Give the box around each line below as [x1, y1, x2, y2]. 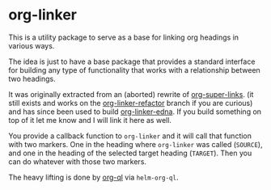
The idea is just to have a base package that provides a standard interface [8, 57, 256, 66]
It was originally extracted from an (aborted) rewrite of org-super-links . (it [8, 89, 254, 99]
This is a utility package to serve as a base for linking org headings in [8, 32, 239, 42]
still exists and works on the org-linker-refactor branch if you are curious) [8, 98, 253, 108]
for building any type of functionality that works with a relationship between [8, 65, 260, 74]
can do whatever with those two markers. [8, 156, 147, 167]
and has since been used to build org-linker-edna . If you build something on [8, 107, 261, 116]
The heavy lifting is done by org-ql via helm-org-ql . [8, 172, 179, 182]
